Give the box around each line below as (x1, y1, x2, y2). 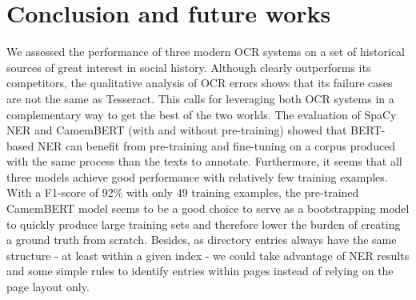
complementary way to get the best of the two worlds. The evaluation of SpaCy (6, 106, 397, 122)
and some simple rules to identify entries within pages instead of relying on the (6, 262, 394, 279)
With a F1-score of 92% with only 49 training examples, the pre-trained (6, 184, 359, 201)
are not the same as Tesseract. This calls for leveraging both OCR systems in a (6, 90, 394, 106)
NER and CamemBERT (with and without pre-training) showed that (6, 122, 347, 138)
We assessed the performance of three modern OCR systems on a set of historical (6, 43, 406, 60)
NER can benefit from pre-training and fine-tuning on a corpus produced (37, 137, 396, 154)
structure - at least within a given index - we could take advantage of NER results (6, 246, 410, 263)
